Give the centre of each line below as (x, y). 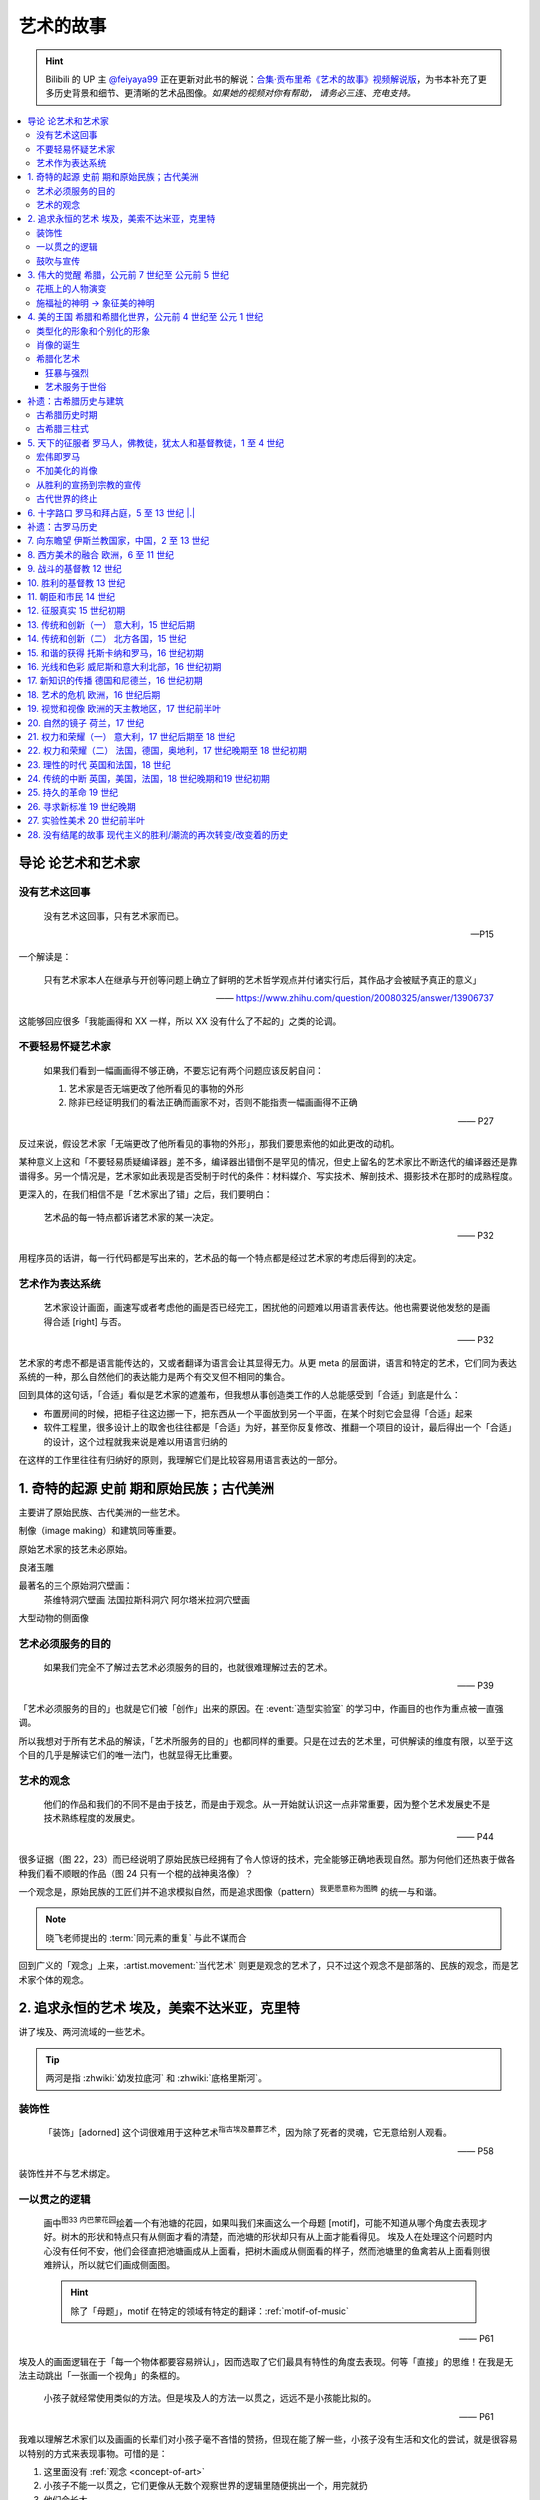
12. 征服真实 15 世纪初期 (76, 611)
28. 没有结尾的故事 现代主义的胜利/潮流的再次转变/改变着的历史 (158, 834)
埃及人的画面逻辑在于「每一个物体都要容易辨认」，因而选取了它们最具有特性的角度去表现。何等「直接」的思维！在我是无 (266, 2361)
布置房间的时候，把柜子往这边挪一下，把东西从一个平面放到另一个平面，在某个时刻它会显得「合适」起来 (258, 1413)
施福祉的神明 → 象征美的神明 (95, 302)
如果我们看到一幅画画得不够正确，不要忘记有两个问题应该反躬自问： (183, 1070)
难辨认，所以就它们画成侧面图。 (109, 2265)
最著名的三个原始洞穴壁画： (75, 1586)
